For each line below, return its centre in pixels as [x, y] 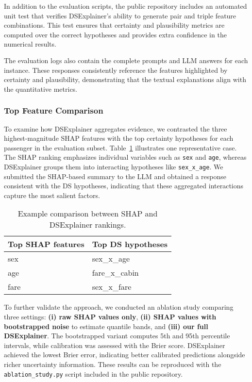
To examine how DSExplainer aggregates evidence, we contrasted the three [116, 128]
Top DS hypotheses [130, 244]
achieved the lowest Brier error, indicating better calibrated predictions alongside [125, 355]
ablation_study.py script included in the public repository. [93, 374]
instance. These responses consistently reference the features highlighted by [116, 70]
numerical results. [30, 44]
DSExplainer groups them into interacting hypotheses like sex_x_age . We [114, 166]
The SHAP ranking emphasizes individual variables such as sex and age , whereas [125, 157]
